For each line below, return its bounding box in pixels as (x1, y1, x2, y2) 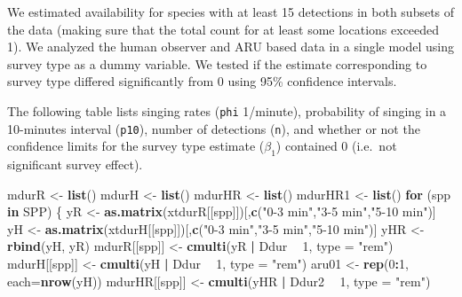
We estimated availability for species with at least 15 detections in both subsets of (7, 3, 455, 20)
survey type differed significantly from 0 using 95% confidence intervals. (7, 72, 397, 90)
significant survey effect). (7, 155, 143, 174)
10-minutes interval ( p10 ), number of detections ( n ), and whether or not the (7, 119, 420, 137)
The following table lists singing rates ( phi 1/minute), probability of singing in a (7, 101, 447, 120)
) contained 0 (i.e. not (275, 137, 397, 155)
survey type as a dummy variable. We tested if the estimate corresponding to (7, 54, 427, 73)
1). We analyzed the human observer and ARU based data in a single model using (7, 37, 455, 56)
